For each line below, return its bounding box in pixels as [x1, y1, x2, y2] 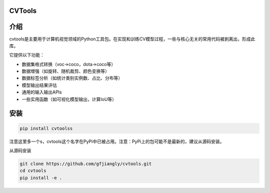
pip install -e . [19, 175, 62, 180]
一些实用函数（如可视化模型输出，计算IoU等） [21, 96, 117, 102]
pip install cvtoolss [19, 125, 73, 131]
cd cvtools [19, 168, 46, 173]
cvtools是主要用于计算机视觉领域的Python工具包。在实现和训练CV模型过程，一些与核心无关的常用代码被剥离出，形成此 [9, 35, 255, 42]
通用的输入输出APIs [21, 89, 62, 95]
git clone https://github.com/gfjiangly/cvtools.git [19, 161, 152, 167]
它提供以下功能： [9, 52, 44, 58]
